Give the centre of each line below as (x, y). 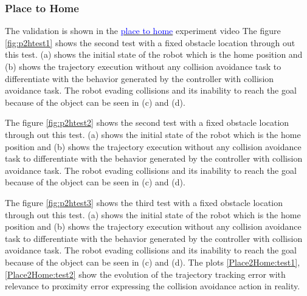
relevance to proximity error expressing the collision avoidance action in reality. (153, 286)
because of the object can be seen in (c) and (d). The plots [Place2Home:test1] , (153, 262)
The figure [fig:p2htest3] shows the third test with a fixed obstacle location (144, 202)
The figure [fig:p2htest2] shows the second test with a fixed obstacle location (147, 122)
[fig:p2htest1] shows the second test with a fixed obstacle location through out (150, 42)
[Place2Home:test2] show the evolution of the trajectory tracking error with (145, 274)
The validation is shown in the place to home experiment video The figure (143, 31)
